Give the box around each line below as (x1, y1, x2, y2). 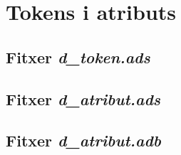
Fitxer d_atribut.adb (6, 129, 161, 151)
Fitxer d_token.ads (6, 46, 150, 68)
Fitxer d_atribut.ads (6, 87, 161, 109)
